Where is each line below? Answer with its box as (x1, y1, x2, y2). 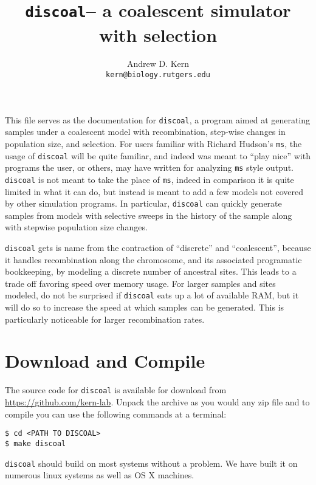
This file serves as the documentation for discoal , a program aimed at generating (5, 113, 311, 126)
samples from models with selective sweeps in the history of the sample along (5, 208, 292, 221)
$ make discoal (5, 439, 66, 448)
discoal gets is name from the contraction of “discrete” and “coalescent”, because (5, 241, 311, 253)
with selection (98, 22, 218, 47)
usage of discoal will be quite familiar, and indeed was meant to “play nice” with (5, 149, 311, 162)
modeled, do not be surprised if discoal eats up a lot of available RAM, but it (5, 289, 299, 301)
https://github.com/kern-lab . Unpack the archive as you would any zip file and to (5, 396, 310, 408)
